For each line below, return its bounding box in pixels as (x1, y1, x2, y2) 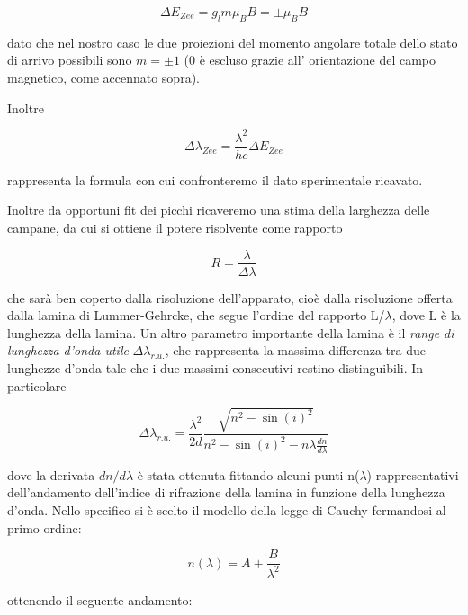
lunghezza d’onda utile (7, 341, 129, 360)
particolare (7, 376, 67, 395)
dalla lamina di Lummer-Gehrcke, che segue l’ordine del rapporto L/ (7, 306, 385, 325)
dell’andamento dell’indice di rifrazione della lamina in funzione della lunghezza (7, 483, 445, 502)
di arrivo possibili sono (7, 50, 132, 69)
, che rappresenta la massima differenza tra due (165, 341, 426, 360)
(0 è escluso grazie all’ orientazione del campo (184, 50, 436, 69)
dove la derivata (7, 465, 95, 484)
